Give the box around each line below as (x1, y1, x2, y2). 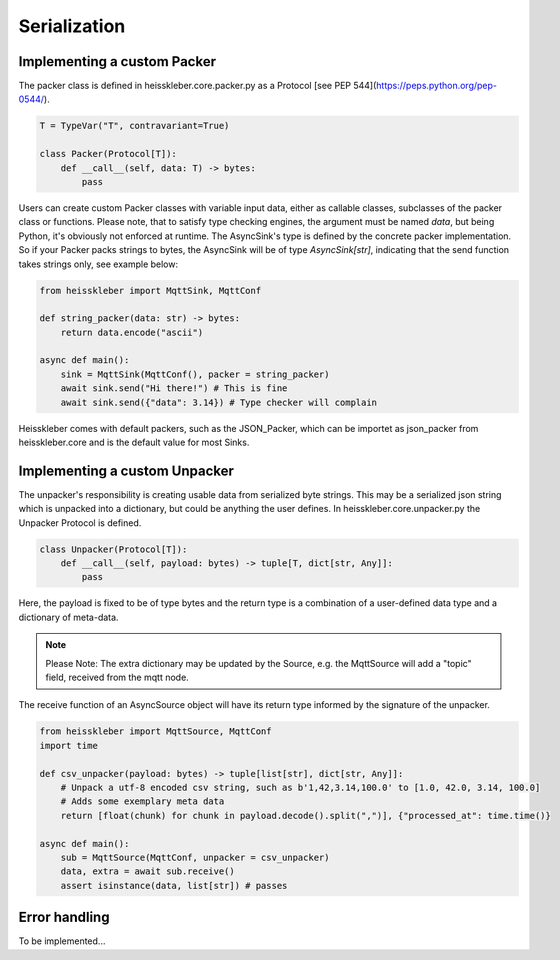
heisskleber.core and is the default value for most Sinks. (18, 436, 250, 449)
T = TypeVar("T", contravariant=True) (39, 120, 230, 132)
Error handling (18, 909, 110, 926)
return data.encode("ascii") (60, 326, 204, 338)
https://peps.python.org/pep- (376, 80, 498, 92)
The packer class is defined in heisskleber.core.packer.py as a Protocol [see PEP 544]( (18, 80, 377, 92)
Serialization (18, 15, 126, 37)
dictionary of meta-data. (18, 611, 119, 623)
